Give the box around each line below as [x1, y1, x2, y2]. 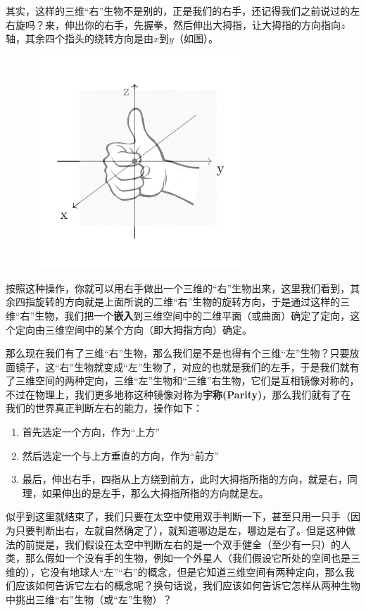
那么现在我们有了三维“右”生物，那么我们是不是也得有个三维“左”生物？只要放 [6, 346, 360, 360]
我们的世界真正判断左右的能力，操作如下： [6, 401, 203, 415]
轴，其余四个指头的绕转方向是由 [6, 31, 153, 46]
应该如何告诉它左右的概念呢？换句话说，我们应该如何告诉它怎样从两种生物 [15, 578, 360, 593]
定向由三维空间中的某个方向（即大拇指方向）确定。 [15, 322, 252, 336]
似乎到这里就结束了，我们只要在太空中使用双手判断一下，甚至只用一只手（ [6, 509, 351, 524]
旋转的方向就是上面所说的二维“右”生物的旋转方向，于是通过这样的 [34, 294, 341, 309]
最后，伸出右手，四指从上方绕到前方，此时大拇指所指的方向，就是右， [22, 472, 348, 486]
